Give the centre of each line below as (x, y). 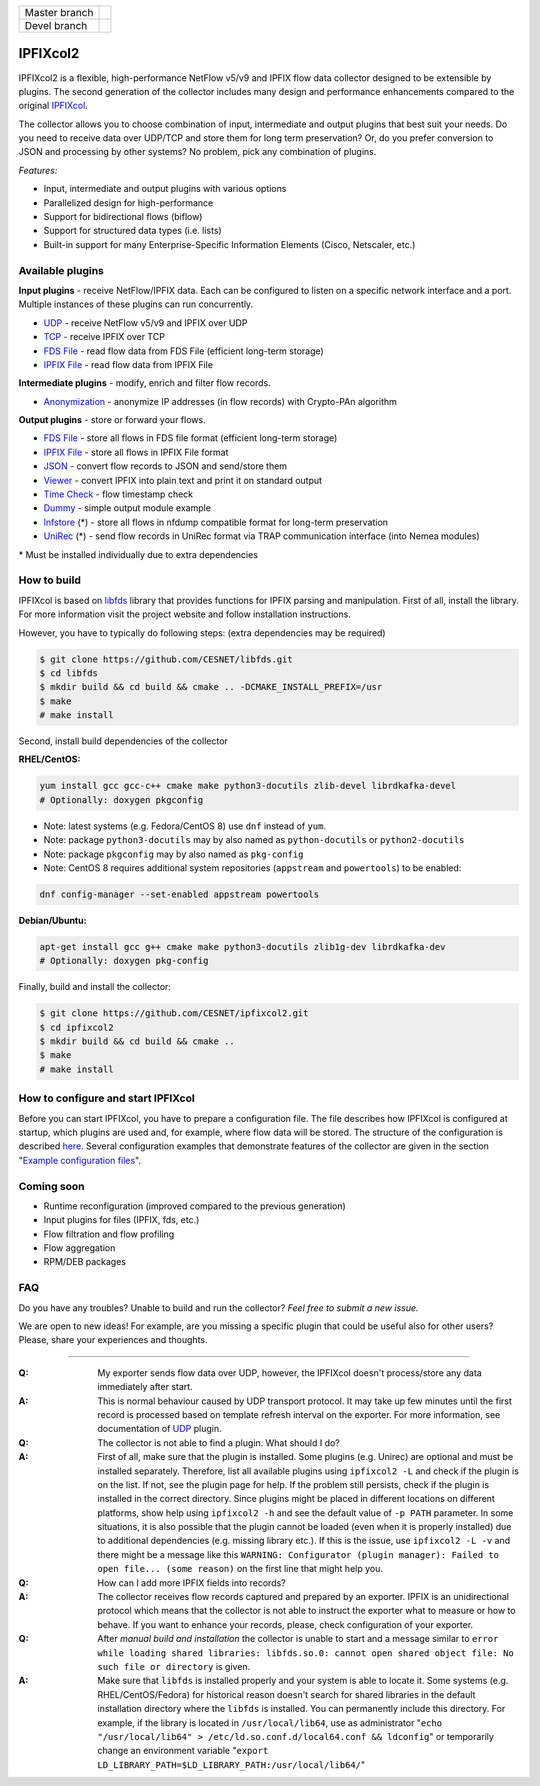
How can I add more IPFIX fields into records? (192, 1582)
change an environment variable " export (183, 1751)
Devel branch (56, 25)
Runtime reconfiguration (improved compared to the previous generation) (195, 1206)
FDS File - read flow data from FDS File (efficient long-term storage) (183, 351)
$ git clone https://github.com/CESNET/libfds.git (166, 659)
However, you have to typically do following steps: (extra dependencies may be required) (202, 632)
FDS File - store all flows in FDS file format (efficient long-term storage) (190, 438)
